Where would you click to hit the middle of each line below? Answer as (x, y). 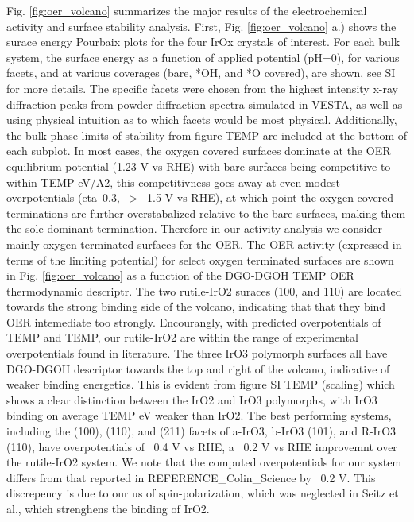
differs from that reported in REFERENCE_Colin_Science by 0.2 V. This (191, 477)
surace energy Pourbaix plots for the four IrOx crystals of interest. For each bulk (203, 42)
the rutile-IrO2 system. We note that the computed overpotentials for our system (204, 462)
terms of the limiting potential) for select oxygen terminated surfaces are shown (200, 259)
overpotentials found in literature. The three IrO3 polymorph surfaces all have (197, 353)
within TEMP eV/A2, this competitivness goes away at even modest (173, 182)
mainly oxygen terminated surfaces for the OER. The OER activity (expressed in (204, 244)
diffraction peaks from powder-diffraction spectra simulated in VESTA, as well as (205, 104)
